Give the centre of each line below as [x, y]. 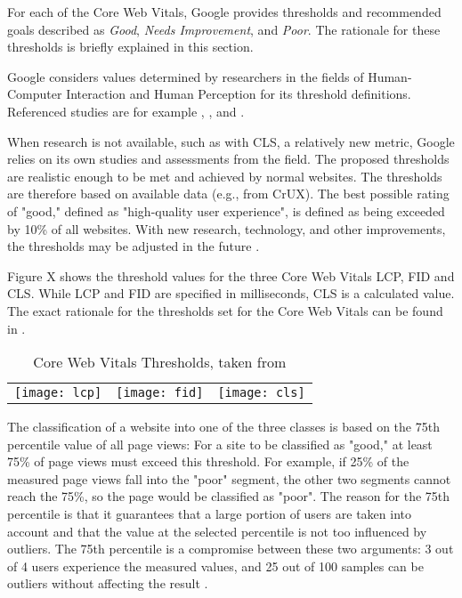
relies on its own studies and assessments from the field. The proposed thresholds [228, 159]
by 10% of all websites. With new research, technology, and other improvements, [227, 228]
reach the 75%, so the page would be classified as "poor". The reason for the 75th [229, 496]
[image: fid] [160, 393]
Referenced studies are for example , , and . [126, 111]
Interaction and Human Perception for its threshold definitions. [239, 94]
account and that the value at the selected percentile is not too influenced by [217, 531]
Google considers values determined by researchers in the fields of [186, 76]
